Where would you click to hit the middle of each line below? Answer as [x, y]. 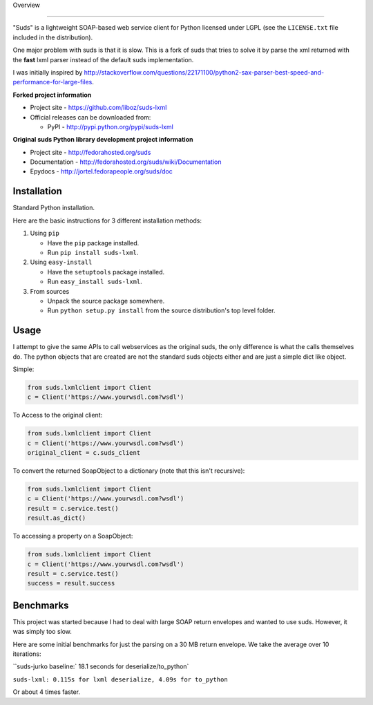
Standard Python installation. [54, 208]
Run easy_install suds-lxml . [95, 282]
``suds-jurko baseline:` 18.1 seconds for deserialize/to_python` [101, 666]
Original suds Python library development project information [103, 140]
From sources [50, 291]
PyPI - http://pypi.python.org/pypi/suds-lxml [111, 126]
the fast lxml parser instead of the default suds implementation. [103, 59]
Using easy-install [61, 262]
